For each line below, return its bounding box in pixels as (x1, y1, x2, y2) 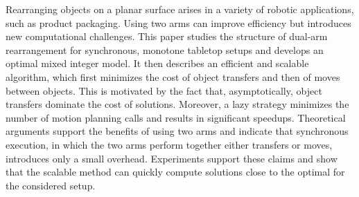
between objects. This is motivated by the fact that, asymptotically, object (6, 83, 322, 97)
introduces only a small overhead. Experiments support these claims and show (6, 151, 338, 165)
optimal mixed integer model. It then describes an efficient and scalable (6, 56, 309, 71)
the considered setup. (6, 178, 96, 192)
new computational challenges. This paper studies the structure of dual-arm (6, 29, 328, 44)
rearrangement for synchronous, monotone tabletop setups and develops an (6, 42, 324, 57)
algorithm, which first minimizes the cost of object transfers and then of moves (6, 69, 340, 84)
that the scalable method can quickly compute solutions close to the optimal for (6, 165, 345, 179)
